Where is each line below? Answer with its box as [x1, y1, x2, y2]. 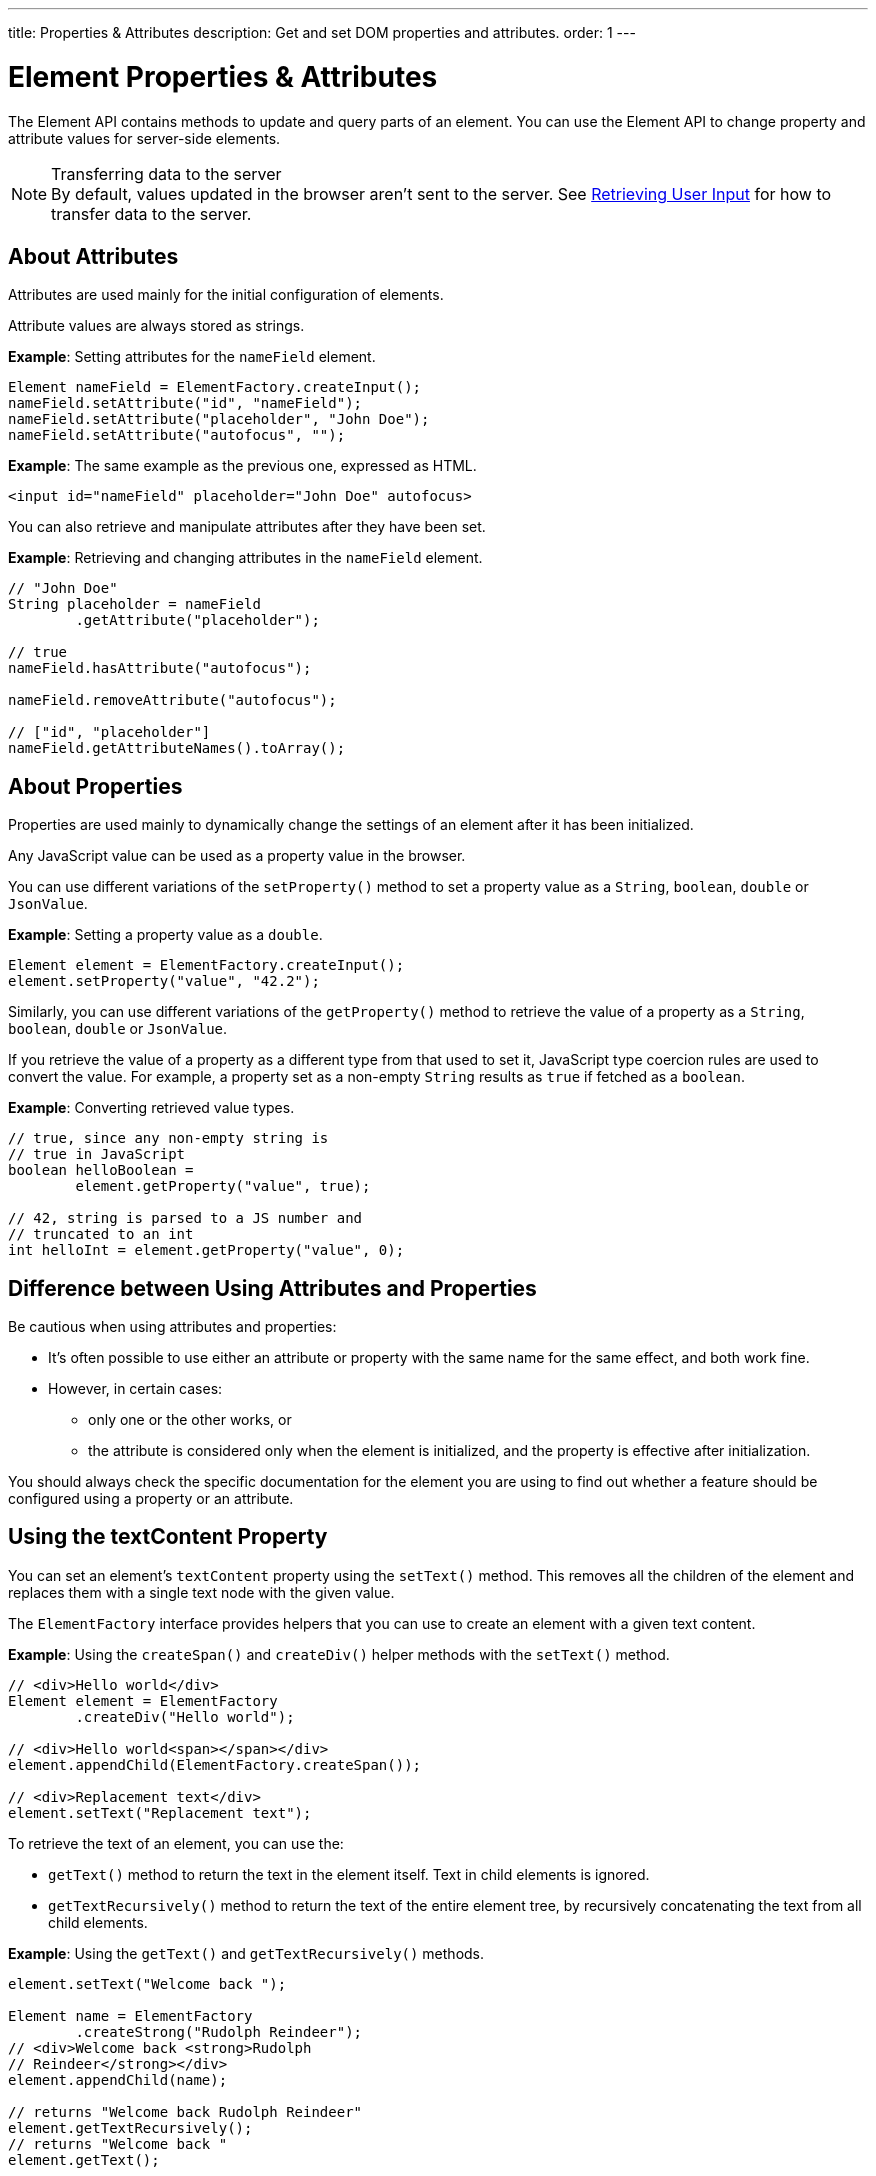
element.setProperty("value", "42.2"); [8, 973, 320, 990]
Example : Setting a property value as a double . [8, 926, 323, 944]
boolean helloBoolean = [8, 1162, 194, 1179]
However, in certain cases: [48, 1380, 223, 1398]
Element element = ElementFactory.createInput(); [8, 957, 405, 974]
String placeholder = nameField [8, 596, 261, 613]
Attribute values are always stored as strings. [8, 317, 305, 335]
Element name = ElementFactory [8, 2007, 253, 2024]
